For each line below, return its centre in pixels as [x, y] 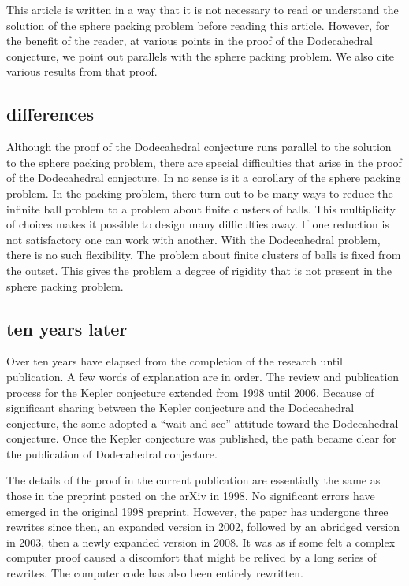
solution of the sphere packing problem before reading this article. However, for [198, 25]
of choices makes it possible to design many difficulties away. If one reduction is [198, 224]
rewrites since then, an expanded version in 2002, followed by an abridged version [203, 527]
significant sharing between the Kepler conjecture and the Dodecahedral [180, 408]
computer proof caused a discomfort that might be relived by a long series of [191, 557]
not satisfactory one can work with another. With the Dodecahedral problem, [193, 239]
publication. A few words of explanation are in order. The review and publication [203, 376]
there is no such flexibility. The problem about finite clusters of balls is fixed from [204, 255]
